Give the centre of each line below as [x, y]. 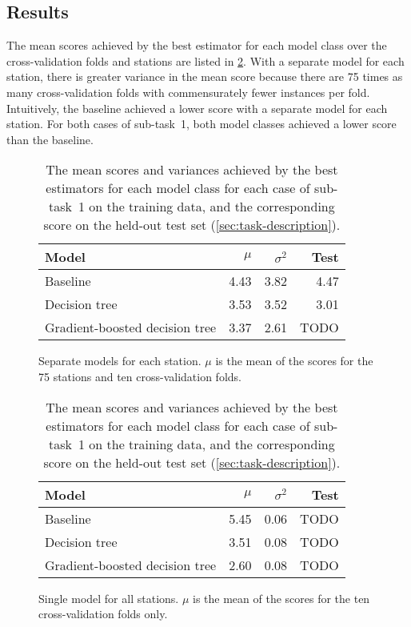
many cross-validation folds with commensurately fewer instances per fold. [188, 92]
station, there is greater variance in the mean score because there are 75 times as [205, 76]
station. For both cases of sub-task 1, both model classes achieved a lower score [202, 124]
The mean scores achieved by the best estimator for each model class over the [197, 45]
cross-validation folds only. [103, 614]
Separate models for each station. [120, 361]
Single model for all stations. [109, 598]
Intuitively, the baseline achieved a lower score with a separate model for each [197, 108]
